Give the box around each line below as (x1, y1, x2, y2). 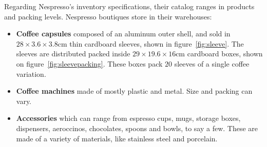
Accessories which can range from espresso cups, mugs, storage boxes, (16, 113, 241, 123)
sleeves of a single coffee (174, 58, 250, 69)
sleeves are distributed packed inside (16, 48, 130, 59)
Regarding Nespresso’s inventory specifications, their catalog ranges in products (4, 1, 255, 11)
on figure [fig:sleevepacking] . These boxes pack (16, 58, 163, 69)
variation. (16, 68, 46, 79)
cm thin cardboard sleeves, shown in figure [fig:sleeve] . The (58, 38, 244, 49)
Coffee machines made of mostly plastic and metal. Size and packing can (16, 86, 253, 96)
